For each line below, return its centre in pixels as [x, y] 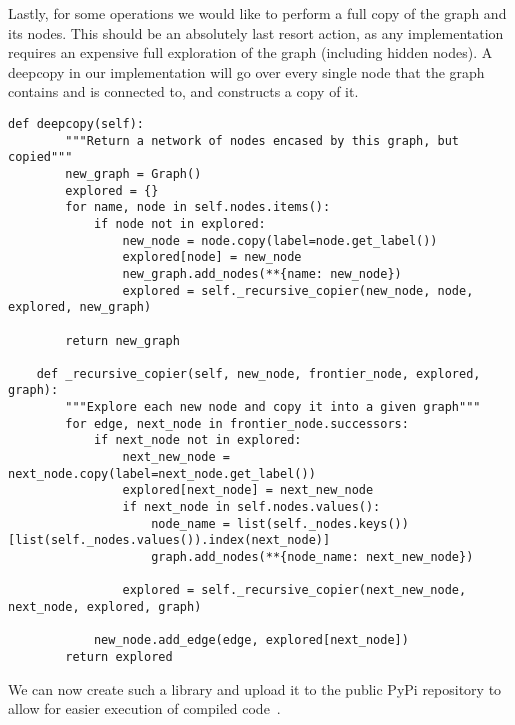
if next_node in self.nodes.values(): [251, 507]
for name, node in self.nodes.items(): [198, 207]
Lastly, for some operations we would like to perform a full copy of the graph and [257, 13]
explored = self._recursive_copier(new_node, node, [298, 290]
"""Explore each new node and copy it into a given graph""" [273, 407]
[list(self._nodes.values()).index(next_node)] [169, 540]
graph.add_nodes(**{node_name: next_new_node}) [312, 557]
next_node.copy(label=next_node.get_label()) [162, 473]
